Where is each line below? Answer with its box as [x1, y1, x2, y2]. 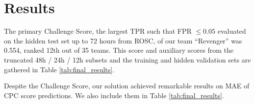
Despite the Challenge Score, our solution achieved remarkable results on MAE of [4, 81, 250, 91]
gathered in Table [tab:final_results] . [4, 64, 115, 74]
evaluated [217, 26, 246, 36]
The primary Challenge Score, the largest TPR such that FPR [4, 26, 192, 36]
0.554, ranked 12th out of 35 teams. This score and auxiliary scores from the [4, 45, 234, 55]
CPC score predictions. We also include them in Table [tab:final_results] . [4, 90, 224, 100]
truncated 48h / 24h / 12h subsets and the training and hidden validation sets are [4, 54, 251, 64]
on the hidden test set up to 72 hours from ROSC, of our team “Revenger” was [4, 35, 242, 45]
